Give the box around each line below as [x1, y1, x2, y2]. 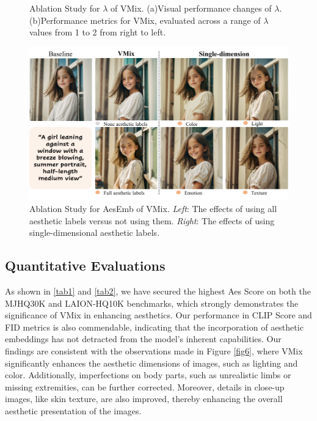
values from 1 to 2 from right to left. [29, 26, 166, 38]
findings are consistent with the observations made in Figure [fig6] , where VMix [5, 345, 303, 357]
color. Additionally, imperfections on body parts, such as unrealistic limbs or [5, 368, 291, 381]
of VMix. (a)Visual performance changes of [111, 2, 272, 14]
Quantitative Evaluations [5, 256, 166, 275]
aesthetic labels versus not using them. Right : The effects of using [29, 214, 275, 227]
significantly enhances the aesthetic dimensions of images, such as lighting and [5, 356, 298, 369]
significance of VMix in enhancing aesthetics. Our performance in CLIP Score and [5, 309, 312, 321]
